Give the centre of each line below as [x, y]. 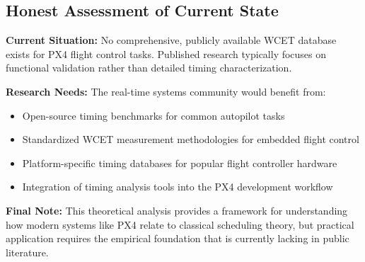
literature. [27, 252]
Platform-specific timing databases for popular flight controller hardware [180, 163]
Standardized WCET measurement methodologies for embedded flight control [191, 139]
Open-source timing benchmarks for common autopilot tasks [153, 115]
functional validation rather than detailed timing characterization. [149, 68]
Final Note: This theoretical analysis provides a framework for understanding [177, 210]
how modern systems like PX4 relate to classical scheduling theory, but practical [180, 224]
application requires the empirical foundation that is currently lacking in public [178, 238]
